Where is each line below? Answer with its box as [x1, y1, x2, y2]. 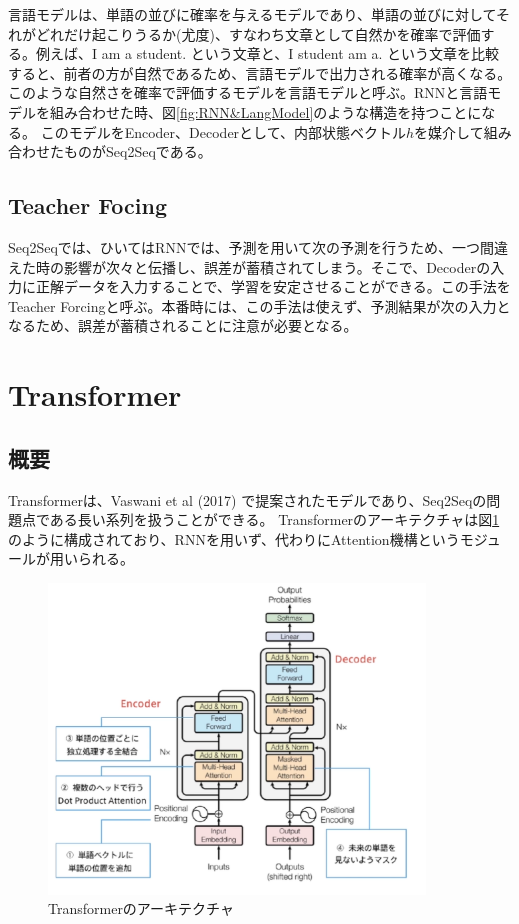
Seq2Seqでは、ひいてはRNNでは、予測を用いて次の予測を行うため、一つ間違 [8, 236, 508, 257]
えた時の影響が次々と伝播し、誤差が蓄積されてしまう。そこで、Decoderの [8, 256, 491, 277]
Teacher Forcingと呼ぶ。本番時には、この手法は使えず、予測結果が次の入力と [8, 295, 511, 316]
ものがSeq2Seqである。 [63, 141, 212, 162]
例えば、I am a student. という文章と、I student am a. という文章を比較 [35, 43, 500, 64]
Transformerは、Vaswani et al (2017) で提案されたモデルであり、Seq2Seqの [8, 489, 487, 510]
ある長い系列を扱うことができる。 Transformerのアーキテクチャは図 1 [49, 509, 500, 530]
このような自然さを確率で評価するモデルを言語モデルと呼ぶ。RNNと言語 [8, 82, 488, 103]
